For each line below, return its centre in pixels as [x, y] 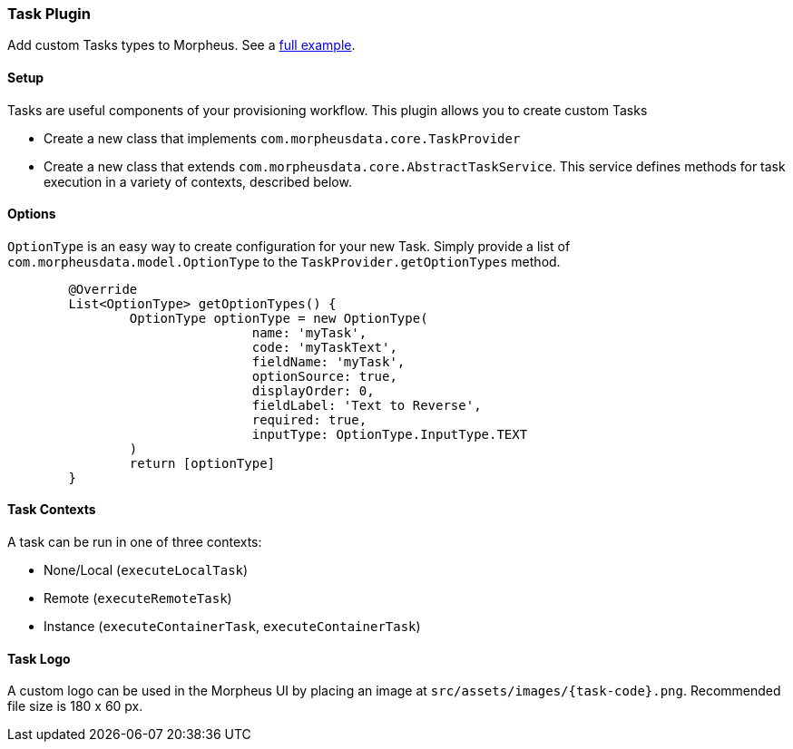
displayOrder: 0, [313, 390]
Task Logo [39, 658]
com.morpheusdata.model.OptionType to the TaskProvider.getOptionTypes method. [284, 261]
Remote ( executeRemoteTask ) [138, 598]
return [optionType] [202, 463]
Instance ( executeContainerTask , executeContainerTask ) [232, 627]
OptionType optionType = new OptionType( [279, 318]
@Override [103, 289]
